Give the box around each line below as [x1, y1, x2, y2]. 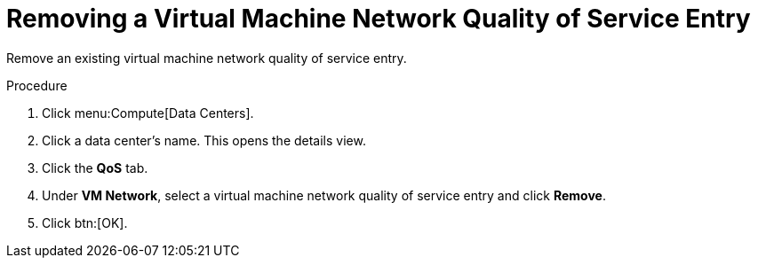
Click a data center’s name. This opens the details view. [42, 132, 366, 148]
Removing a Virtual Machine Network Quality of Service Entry [6, 4, 751, 34]
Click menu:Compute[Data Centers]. [42, 105, 254, 121]
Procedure [6, 77, 68, 93]
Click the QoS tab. [42, 160, 148, 175]
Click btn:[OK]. [42, 214, 128, 230]
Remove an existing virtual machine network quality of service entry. [6, 50, 407, 66]
